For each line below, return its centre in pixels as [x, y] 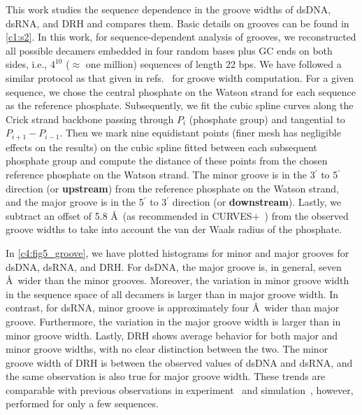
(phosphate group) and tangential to [267, 119]
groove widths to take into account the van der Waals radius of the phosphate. [174, 229]
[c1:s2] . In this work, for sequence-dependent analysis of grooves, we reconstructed [181, 37]
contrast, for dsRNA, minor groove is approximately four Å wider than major [173, 308]
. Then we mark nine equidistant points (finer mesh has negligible [200, 133]
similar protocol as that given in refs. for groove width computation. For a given [180, 77]
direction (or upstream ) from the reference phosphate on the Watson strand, [172, 188]
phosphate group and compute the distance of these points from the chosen [167, 161]
